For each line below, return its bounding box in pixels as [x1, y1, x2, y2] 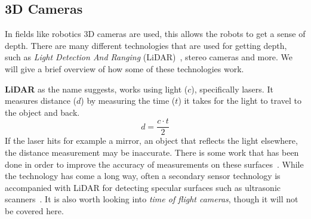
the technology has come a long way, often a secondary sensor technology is [5, 169, 281, 182]
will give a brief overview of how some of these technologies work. [5, 62, 244, 75]
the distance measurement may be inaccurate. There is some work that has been [5, 146, 299, 159]
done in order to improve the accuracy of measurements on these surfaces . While [5, 158, 304, 170]
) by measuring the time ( [81, 94, 175, 107]
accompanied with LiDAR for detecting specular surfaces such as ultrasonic [5, 181, 281, 193]
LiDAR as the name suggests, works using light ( [5, 82, 188, 95]
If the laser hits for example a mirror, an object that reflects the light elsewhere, [5, 134, 298, 147]
